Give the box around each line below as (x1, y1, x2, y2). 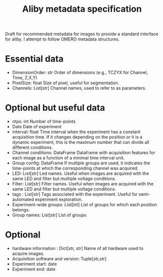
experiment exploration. (35, 197, 83, 203)
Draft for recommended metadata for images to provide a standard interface (5, 31, 159, 37)
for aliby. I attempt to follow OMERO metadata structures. (5, 36, 120, 42)
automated (12, 197, 34, 203)
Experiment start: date (12, 261, 57, 267)
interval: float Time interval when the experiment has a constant (12, 129, 141, 135)
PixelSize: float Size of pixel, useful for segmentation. (12, 80, 120, 86)
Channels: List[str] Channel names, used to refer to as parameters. (12, 85, 146, 91)
